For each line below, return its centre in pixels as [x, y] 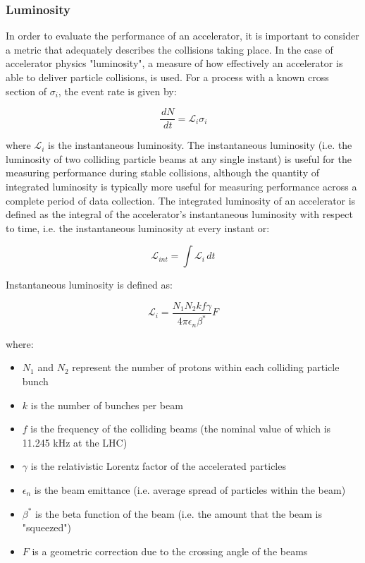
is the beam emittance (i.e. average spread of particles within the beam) [190, 490]
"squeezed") [47, 527]
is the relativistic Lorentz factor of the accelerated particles [158, 466]
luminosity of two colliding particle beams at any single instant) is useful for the [179, 158]
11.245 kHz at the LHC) [75, 442]
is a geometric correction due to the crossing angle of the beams [170, 551]
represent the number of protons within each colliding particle [206, 367]
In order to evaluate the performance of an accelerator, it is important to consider [182, 36]
